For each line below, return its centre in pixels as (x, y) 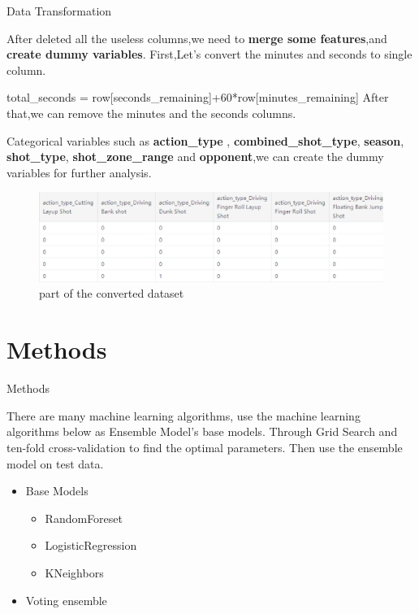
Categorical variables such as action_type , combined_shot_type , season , (205, 140)
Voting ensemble (66, 600)
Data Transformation (59, 11)
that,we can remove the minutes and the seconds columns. (151, 113)
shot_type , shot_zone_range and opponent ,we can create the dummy (195, 157)
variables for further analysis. (79, 172)
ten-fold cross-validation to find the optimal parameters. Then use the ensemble (205, 447)
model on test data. (55, 463)
